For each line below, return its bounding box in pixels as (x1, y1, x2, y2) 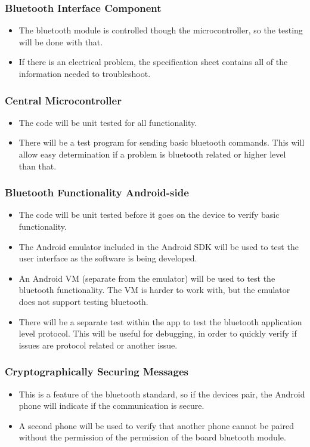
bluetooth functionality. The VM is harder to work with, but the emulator (18, 283, 290, 296)
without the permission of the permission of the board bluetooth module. (18, 431, 286, 443)
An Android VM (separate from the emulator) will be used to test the (18, 272, 275, 284)
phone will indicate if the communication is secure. (18, 399, 204, 412)
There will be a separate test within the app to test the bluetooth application (18, 315, 302, 328)
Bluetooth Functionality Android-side (5, 185, 189, 200)
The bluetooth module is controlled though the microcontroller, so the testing (18, 24, 303, 36)
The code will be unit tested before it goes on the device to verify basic (18, 208, 280, 221)
